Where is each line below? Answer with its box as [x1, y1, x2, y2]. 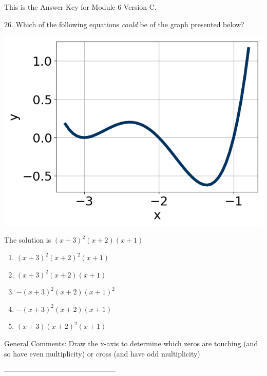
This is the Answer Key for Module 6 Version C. [4, 2, 157, 12]
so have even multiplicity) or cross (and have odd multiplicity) [4, 348, 200, 359]
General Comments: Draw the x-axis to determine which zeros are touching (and [4, 338, 258, 349]
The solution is [4, 234, 51, 245]
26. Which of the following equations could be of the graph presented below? [4, 18, 244, 29]
